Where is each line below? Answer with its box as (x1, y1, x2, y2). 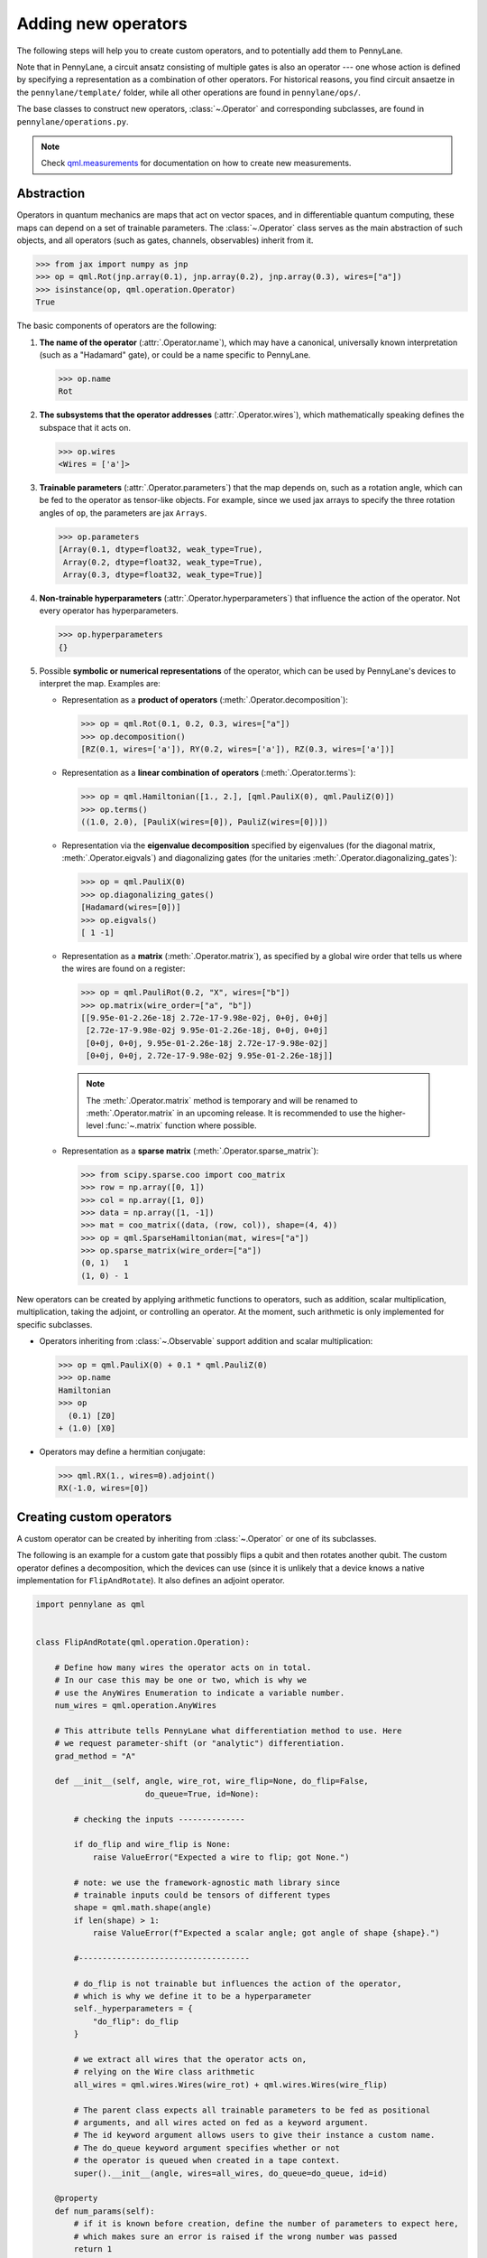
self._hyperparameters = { (73, 2003, 193, 2014)
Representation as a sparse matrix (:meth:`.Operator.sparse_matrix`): (61, 1145, 319, 1156)
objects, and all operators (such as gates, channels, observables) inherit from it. (16, 235, 314, 246)
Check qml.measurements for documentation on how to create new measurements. (41, 158, 352, 169)
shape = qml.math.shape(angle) (73, 1902, 212, 1913)
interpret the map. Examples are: (39, 678, 161, 689)
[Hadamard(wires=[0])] (80, 902, 181, 912)
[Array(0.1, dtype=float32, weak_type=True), (58, 545, 263, 555)
